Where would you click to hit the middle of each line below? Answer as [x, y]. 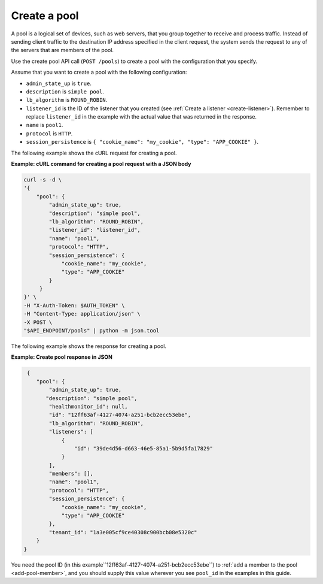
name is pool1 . [45, 125]
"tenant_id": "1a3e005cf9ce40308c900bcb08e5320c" [123, 532]
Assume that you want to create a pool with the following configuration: [99, 72]
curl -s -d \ [43, 180]
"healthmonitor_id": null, [88, 406]
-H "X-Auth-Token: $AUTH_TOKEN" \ [74, 305]
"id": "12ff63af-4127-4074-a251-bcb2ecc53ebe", [120, 415]
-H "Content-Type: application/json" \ [82, 314]
